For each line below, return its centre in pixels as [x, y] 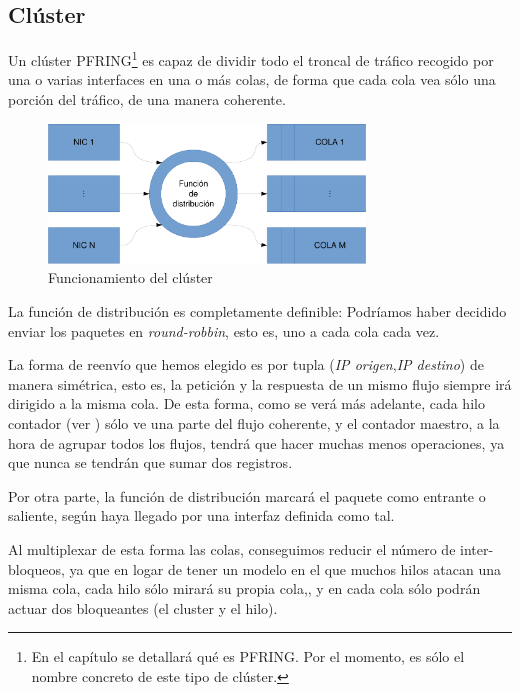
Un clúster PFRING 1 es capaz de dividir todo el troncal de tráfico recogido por [251, 58]
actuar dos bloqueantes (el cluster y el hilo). [143, 607]
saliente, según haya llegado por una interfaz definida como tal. [201, 515]
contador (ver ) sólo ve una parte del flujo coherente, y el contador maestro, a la [254, 422]
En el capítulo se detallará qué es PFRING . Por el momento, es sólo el [248, 656]
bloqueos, [36, 568]
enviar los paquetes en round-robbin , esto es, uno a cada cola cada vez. [224, 330]
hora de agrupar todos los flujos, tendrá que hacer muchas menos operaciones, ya [256, 442]
